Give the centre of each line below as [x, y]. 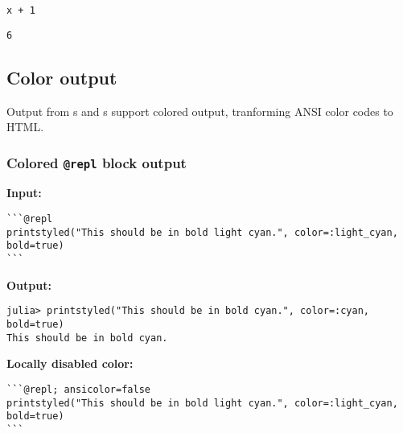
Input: [24, 193]
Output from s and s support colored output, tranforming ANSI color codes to [200, 111]
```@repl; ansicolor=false [78, 389]
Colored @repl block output [97, 162]
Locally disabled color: [70, 363]
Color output [62, 77]
